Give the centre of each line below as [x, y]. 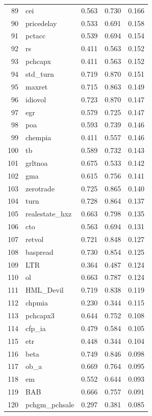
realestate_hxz [49, 214]
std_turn [40, 73]
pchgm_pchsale [50, 404]
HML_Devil [45, 290]
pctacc [36, 36]
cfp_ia [36, 328]
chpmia [37, 303]
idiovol [36, 99]
